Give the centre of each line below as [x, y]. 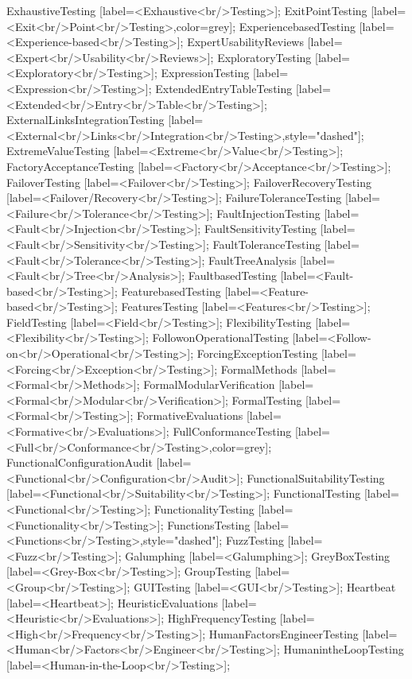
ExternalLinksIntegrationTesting [86, 120]
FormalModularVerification [209, 384]
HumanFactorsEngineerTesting [284, 633]
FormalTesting [267, 400]
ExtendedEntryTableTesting [224, 88]
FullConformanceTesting [232, 431]
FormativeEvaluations [190, 415]
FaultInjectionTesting [268, 213]
